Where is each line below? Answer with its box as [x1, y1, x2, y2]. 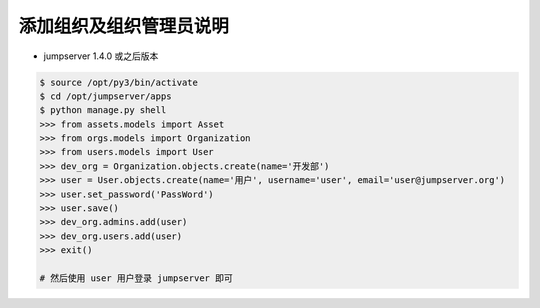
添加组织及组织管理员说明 [18, 15, 230, 37]
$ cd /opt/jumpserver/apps [39, 90, 172, 102]
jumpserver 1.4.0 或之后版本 [43, 50, 159, 62]
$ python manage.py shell [39, 105, 167, 116]
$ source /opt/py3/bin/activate [39, 76, 199, 88]
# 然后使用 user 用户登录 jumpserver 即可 [39, 273, 234, 284]
